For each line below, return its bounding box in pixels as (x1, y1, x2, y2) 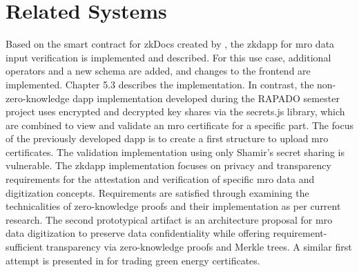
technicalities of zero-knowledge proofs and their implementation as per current (6, 199, 341, 213)
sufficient (6, 240, 43, 254)
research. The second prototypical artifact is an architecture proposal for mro (6, 212, 333, 226)
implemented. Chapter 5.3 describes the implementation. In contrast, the (6, 77, 314, 91)
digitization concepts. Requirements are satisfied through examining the (6, 185, 309, 200)
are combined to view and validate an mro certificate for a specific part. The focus (6, 117, 353, 132)
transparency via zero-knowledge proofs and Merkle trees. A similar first (46, 240, 352, 254)
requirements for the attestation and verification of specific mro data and (6, 172, 315, 186)
